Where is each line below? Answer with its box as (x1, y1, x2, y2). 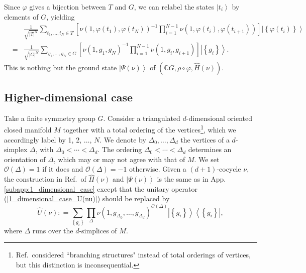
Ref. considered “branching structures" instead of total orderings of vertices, (16, 249, 251, 260)
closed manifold (4, 124, 52, 135)
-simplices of (79, 225, 117, 235)
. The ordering (97, 144, 142, 155)
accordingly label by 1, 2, (4, 134, 82, 145)
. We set (194, 154, 220, 164)
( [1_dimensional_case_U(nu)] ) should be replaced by (4, 193, 170, 204)
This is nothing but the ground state (4, 62, 117, 72)
